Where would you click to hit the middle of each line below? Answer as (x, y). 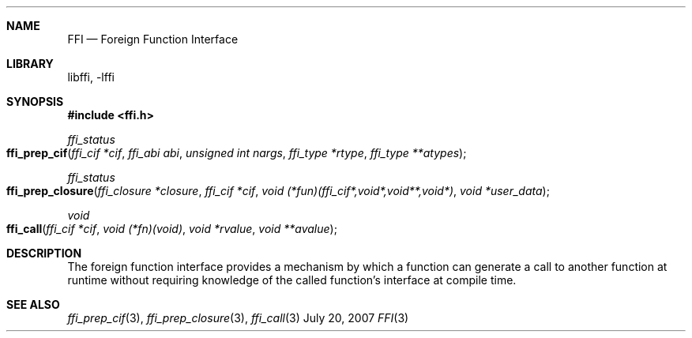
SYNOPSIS (35, 101)
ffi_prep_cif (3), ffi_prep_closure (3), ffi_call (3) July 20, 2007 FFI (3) (238, 318)
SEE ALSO (33, 304)
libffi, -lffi (91, 77)
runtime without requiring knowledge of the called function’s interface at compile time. (292, 280)
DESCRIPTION (44, 253)
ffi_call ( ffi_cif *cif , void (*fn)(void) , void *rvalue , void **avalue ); (172, 229)
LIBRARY (30, 64)
